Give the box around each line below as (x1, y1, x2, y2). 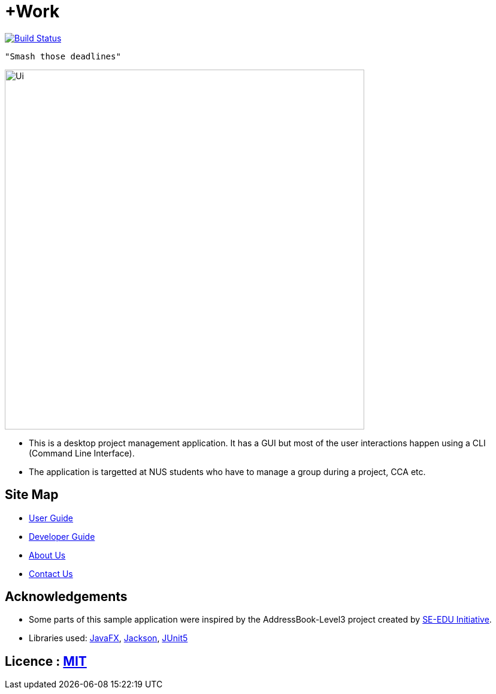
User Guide (29, 512, 74, 523)
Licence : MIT (5, 653, 87, 669)
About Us (29, 549, 66, 560)
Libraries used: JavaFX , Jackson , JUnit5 (29, 633, 188, 644)
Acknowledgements (5, 589, 128, 605)
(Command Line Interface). (29, 447, 135, 458)
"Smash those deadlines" (5, 51, 121, 61)
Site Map (5, 487, 59, 503)
